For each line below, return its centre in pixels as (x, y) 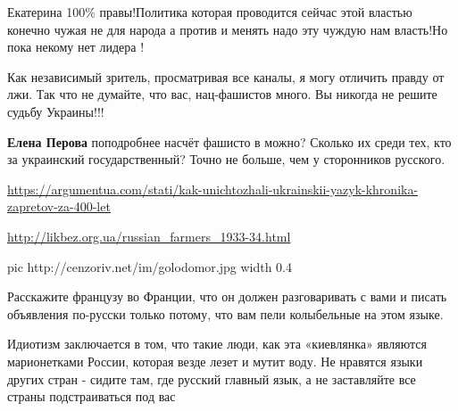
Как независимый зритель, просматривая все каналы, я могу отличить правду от (226, 76)
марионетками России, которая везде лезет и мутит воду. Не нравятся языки (215, 361)
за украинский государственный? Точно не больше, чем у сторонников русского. (226, 159)
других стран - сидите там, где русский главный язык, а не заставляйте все (212, 378)
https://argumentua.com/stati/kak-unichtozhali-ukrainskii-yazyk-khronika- (213, 189)
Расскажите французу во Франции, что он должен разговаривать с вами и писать (227, 296)
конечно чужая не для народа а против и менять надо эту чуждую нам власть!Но (228, 29)
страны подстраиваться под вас (92, 396)
